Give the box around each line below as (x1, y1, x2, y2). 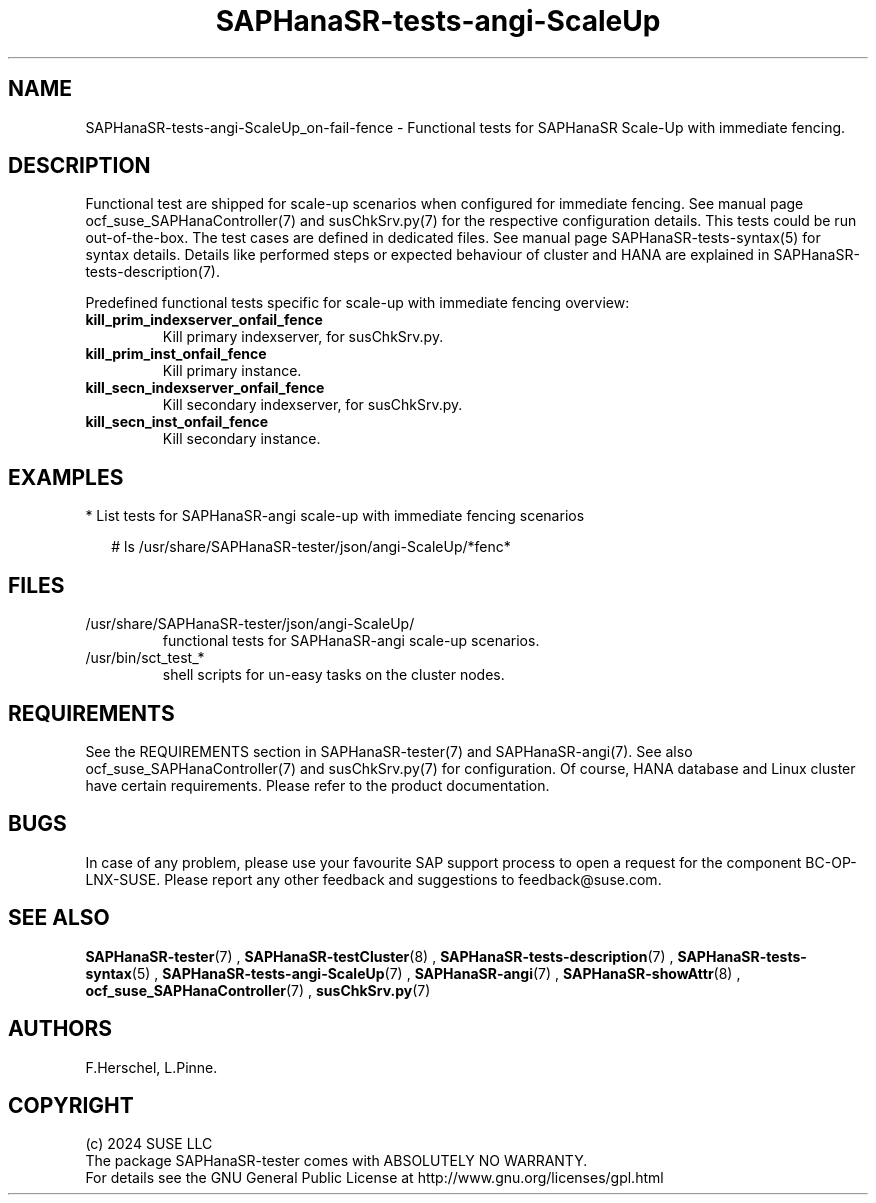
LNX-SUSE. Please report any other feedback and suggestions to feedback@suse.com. (85, 870, 662, 888)
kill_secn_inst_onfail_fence (85, 413, 269, 431)
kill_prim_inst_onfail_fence (85, 345, 267, 363)
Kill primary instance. (162, 362, 302, 380)
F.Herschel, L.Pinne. (85, 1058, 218, 1076)
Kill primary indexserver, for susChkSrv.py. (162, 328, 444, 346)
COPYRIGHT (8, 1092, 134, 1118)
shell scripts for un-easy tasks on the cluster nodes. (162, 666, 505, 684)
